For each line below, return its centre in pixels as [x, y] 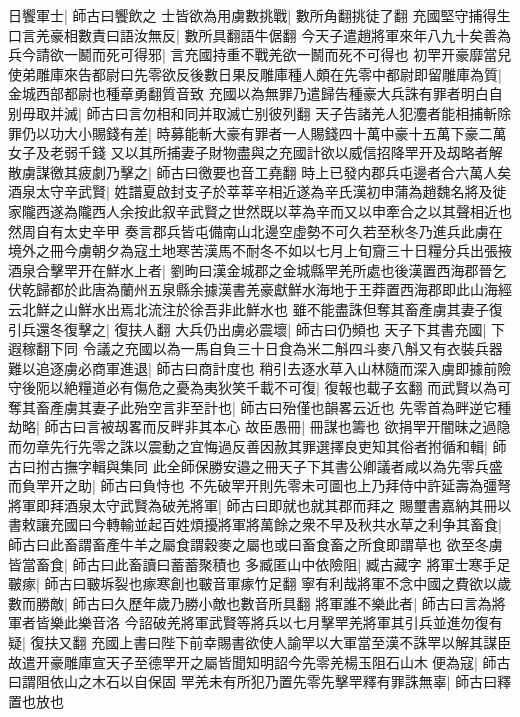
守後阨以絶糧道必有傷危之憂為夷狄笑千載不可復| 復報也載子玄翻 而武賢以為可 [260, 387]
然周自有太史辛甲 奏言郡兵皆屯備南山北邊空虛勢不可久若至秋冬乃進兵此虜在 [255, 230]
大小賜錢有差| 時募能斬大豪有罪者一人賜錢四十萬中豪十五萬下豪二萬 [285, 132]
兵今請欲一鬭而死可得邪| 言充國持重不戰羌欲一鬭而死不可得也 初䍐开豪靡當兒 [260, 54]
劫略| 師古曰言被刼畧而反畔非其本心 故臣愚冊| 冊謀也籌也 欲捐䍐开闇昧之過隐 [259, 426]
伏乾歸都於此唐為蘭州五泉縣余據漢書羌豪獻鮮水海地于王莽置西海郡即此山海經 [260, 289]
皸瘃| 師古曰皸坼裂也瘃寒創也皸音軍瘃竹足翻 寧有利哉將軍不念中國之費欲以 [253, 583]
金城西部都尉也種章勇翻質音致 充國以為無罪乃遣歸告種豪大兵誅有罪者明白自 [255, 93]
